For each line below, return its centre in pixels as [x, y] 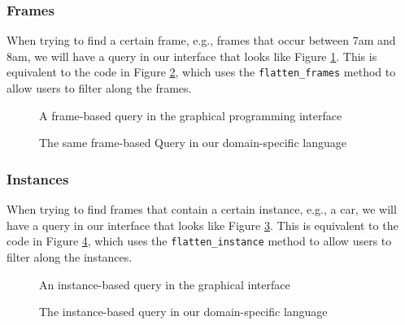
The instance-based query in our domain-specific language [183, 312]
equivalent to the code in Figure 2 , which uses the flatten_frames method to [201, 72]
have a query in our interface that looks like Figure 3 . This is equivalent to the [202, 225]
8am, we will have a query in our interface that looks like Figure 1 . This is [192, 56]
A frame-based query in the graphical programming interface [191, 115]
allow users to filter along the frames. [99, 88]
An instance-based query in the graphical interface [165, 284]
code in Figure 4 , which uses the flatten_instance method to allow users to [199, 241]
